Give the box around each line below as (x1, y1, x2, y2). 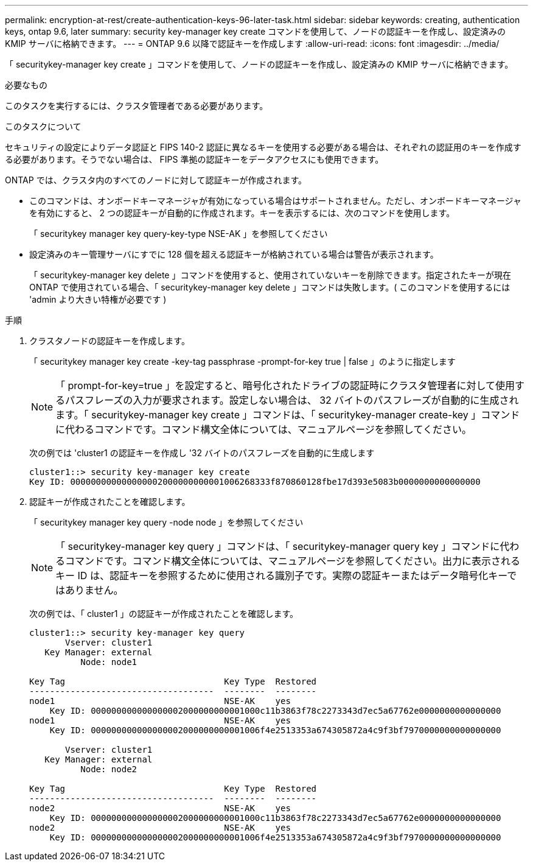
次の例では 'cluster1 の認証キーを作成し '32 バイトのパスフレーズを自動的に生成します (29, 448, 375, 458)
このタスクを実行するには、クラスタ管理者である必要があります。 (5, 100, 268, 111)
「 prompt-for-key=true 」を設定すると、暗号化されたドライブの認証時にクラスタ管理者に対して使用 (55, 379, 515, 392)
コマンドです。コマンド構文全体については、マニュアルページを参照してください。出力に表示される (65, 555, 520, 567)
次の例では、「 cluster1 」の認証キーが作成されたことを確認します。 (29, 608, 299, 619)
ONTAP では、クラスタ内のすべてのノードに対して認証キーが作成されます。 (5, 175, 307, 185)
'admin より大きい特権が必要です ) (29, 294, 167, 305)
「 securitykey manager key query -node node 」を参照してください (29, 517, 304, 527)
